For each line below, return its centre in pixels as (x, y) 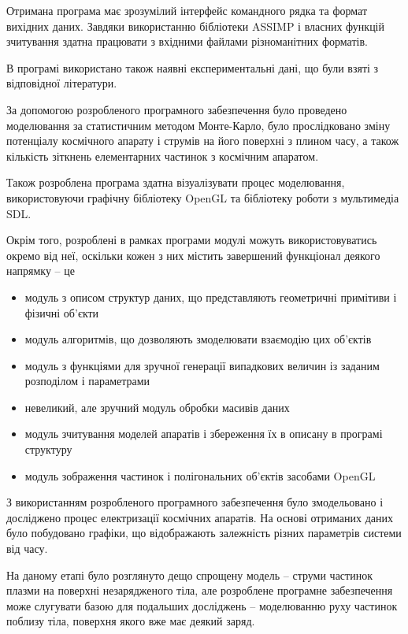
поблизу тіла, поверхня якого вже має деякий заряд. (131, 621)
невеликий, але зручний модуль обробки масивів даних (157, 407)
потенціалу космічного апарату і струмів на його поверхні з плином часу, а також (203, 141)
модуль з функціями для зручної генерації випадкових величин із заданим (202, 365)
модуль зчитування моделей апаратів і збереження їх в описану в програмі (204, 434)
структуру (48, 449)
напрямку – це (41, 271)
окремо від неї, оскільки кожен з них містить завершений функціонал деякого (193, 255)
